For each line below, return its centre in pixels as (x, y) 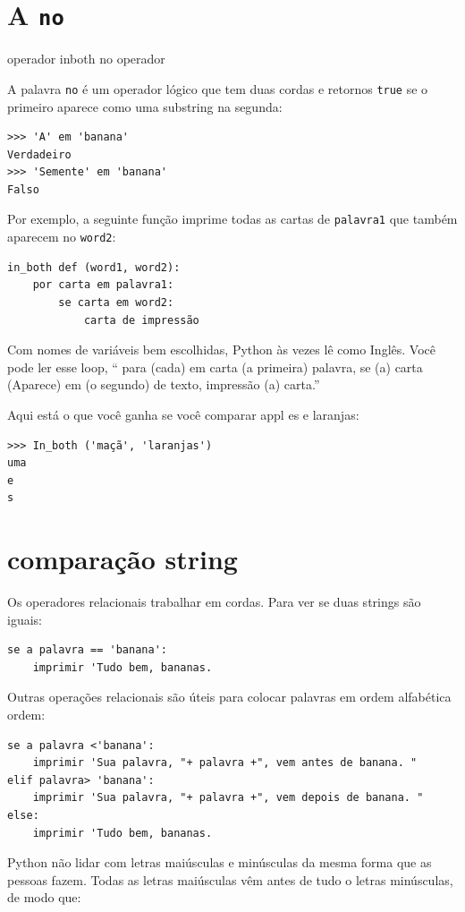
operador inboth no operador (86, 59)
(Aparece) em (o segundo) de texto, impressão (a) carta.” (164, 384)
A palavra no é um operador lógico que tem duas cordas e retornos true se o (218, 88)
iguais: (25, 619)
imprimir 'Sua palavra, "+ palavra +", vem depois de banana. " (228, 798)
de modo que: (44, 897)
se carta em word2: (116, 302)
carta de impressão (141, 320)
